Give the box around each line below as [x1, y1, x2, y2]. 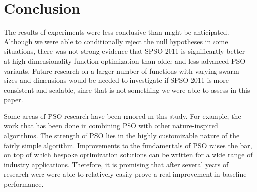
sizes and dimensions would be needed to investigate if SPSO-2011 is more [4, 75, 229, 85]
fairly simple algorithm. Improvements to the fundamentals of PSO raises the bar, [4, 140, 252, 150]
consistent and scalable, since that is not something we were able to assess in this [4, 84, 250, 95]
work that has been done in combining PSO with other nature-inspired [4, 120, 218, 131]
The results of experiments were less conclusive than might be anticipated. [4, 27, 229, 37]
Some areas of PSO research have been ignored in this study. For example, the [4, 111, 241, 121]
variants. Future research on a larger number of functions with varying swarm [4, 65, 239, 76]
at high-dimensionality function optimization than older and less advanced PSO [4, 55, 246, 66]
